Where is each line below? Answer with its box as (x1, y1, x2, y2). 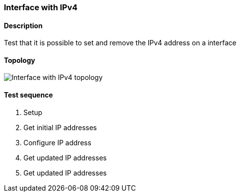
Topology (4, 56, 35, 64)
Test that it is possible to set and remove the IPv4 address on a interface (4, 39, 237, 47)
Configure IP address (23, 138, 92, 147)
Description (4, 21, 43, 30)
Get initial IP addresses (23, 123, 97, 132)
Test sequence (4, 91, 53, 99)
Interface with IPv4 (4, 2, 78, 12)
